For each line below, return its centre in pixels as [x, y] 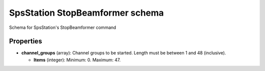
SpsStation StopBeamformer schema [86, 13]
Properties [26, 41]
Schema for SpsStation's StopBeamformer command [63, 27]
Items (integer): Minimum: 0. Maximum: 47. [77, 60]
